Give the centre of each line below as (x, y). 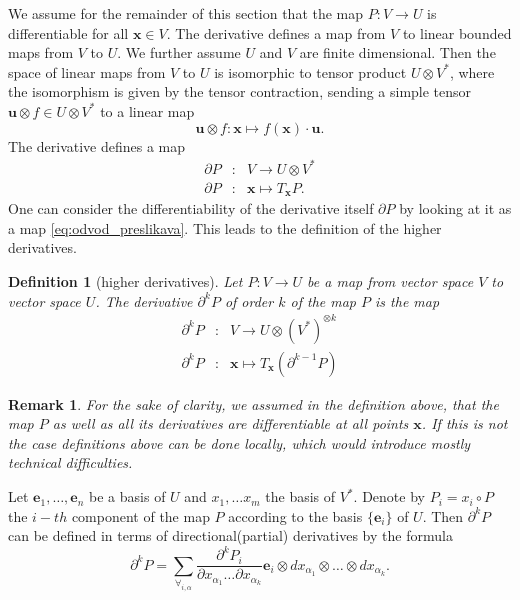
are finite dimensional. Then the (397, 52)
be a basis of (127, 496)
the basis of (300, 496)
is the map (407, 300)
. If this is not (464, 423)
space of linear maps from (87, 71)
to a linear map (147, 110)
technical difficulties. (70, 462)
